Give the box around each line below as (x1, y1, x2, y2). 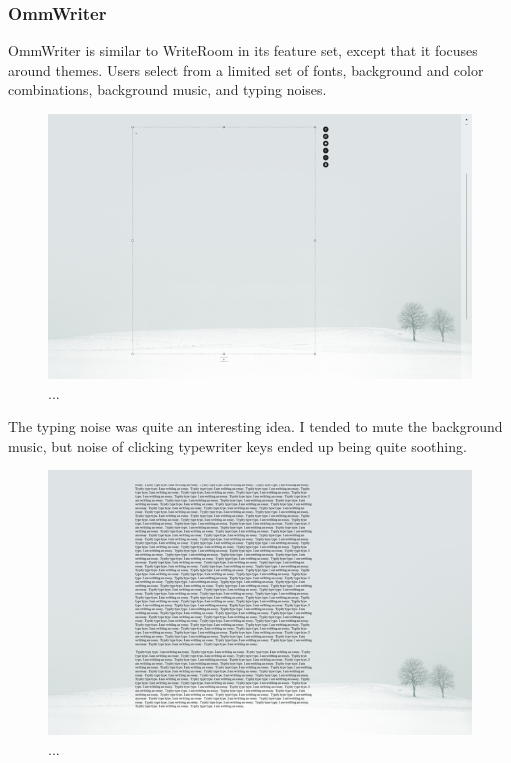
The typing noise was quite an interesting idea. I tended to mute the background (8, 416, 503, 437)
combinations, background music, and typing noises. (8, 79, 327, 100)
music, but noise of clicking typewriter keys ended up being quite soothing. (8, 435, 467, 456)
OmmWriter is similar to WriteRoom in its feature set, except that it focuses (8, 40, 478, 61)
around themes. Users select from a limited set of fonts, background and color (8, 59, 484, 80)
